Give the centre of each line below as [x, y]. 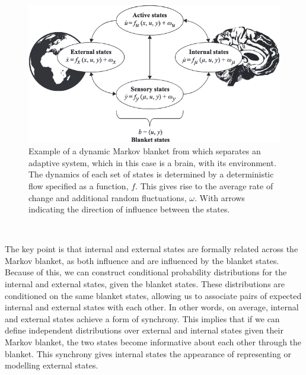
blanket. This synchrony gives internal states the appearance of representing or [148, 353]
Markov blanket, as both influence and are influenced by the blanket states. [142, 260]
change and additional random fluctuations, [108, 197]
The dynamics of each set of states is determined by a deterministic [151, 174]
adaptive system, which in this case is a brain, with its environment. [152, 162]
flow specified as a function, [79, 185]
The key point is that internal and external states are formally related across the [152, 249]
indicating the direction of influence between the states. [129, 209]
